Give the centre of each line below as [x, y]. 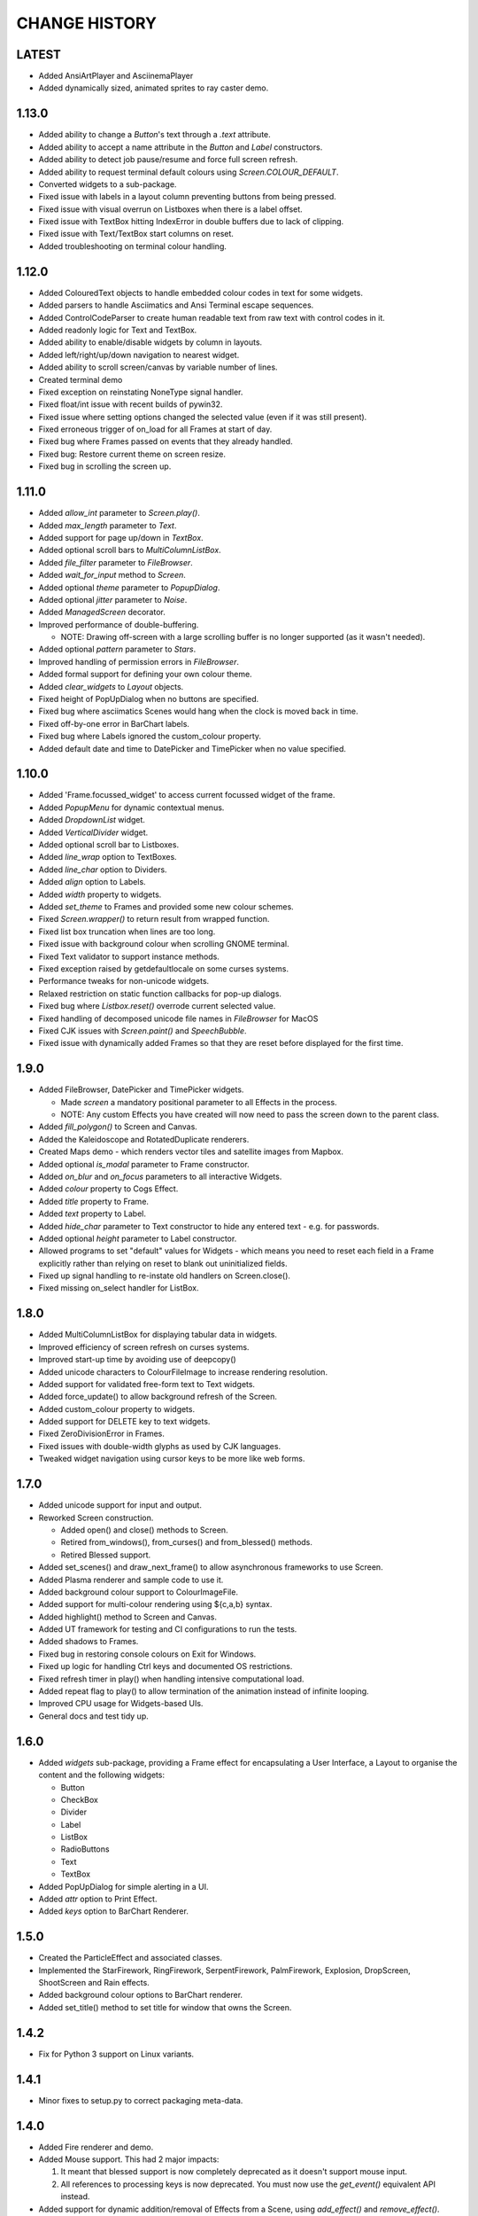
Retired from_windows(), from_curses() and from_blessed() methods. [187, 1542]
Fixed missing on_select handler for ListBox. [119, 1288]
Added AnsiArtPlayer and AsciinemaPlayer [116, 76]
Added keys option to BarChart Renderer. [114, 1911]
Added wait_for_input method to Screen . [112, 575]
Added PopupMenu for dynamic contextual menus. [131, 808]
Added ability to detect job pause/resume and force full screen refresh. [168, 160]
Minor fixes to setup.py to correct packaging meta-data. [141, 2100]
